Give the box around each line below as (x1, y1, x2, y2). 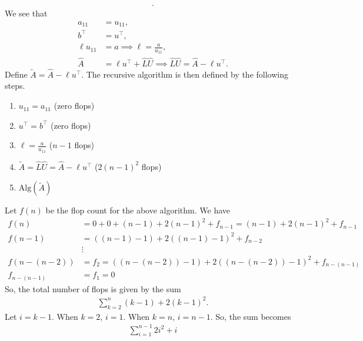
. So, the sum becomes (210, 310, 291, 322)
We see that (5, 7, 48, 19)
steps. (5, 79, 25, 92)
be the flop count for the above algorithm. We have (45, 204, 231, 216)
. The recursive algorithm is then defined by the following (81, 68, 288, 80)
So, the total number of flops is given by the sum (5, 282, 181, 295)
